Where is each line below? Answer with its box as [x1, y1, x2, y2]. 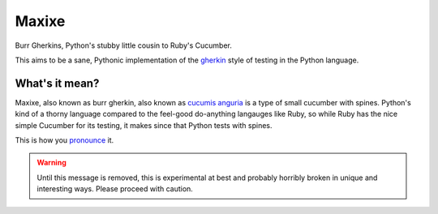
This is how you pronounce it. [15, 135, 114, 145]
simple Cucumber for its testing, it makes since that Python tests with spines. [15, 120, 273, 130]
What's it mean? [15, 76, 100, 90]
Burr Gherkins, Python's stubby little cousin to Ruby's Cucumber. [15, 41, 233, 50]
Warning [36, 158, 67, 168]
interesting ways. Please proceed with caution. [36, 184, 194, 194]
